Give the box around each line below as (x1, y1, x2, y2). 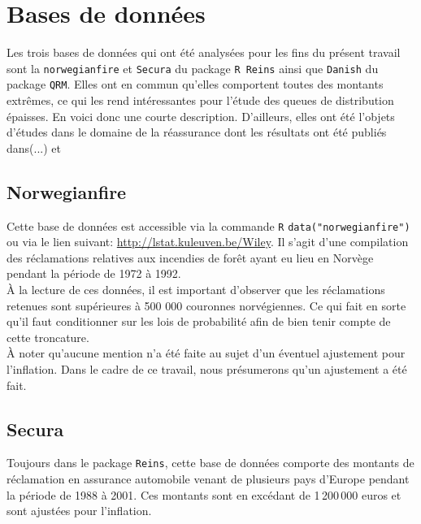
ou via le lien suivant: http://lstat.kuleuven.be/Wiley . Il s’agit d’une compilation (7, 233, 409, 250)
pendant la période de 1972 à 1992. (7, 265, 181, 282)
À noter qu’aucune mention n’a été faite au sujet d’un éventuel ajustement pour (7, 344, 406, 362)
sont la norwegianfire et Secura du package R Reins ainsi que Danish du (7, 59, 379, 76)
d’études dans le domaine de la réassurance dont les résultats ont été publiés (7, 123, 387, 141)
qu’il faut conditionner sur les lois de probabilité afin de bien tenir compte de (7, 313, 391, 330)
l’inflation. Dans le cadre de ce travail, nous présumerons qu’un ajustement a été (7, 361, 407, 378)
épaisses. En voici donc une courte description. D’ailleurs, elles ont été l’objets (7, 107, 395, 124)
